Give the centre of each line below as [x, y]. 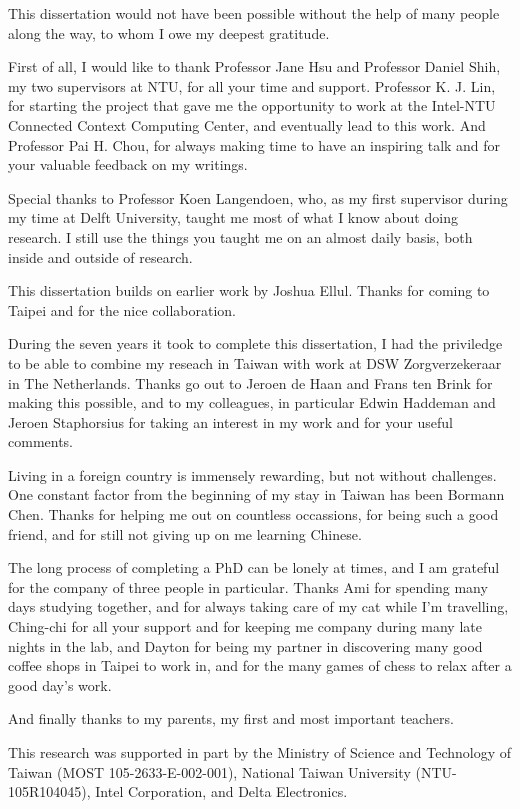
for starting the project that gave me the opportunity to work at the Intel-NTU [252, 105]
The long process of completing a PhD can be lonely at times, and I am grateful [254, 567]
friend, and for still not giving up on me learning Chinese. [185, 533]
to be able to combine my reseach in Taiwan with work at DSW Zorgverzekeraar [255, 362]
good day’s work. [60, 684]
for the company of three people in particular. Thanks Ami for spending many [248, 586]
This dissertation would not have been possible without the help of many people [254, 13]
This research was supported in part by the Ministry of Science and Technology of [260, 752]
